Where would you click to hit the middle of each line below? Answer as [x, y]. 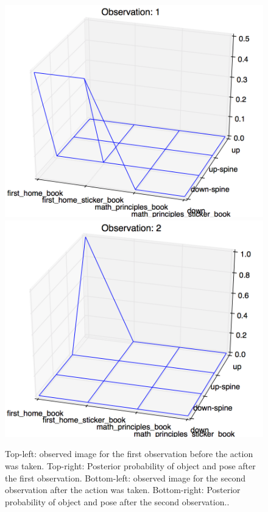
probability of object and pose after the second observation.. [117, 501]
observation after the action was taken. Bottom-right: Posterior [123, 490]
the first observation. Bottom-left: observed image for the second [125, 478]
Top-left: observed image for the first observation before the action [129, 454]
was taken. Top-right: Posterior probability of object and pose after [130, 466]
